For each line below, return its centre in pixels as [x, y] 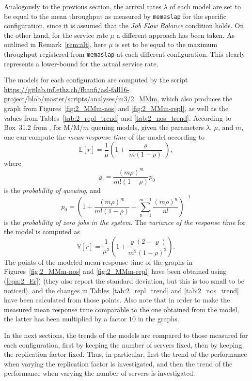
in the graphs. [158, 319]
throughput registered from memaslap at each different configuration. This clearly [125, 54]
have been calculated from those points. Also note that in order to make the [117, 300]
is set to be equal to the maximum [166, 44]
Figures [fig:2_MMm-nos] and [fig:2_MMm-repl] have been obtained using [115, 271]
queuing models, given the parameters [148, 127]
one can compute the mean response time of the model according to [104, 136]
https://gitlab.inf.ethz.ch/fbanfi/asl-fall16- [67, 89]
